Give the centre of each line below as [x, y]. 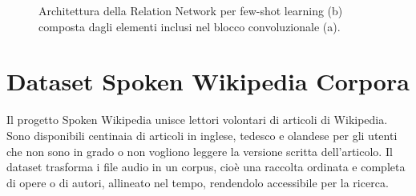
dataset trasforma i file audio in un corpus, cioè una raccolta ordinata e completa [206, 167]
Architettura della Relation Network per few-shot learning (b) [191, 10]
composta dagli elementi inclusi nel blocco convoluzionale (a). [190, 26]
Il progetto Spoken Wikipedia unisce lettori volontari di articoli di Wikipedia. [197, 120]
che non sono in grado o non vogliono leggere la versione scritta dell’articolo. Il [200, 151]
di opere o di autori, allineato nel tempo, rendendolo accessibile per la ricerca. [198, 182]
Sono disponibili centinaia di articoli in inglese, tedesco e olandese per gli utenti [202, 135]
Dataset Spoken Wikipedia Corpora [208, 81]
